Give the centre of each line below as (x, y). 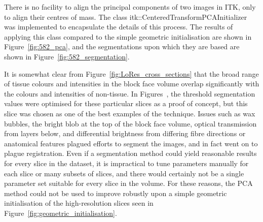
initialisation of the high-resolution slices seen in (79, 203)
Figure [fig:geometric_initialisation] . (61, 213)
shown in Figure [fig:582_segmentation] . (67, 56)
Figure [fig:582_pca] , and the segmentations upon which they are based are (122, 46)
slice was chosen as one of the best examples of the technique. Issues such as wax (130, 113)
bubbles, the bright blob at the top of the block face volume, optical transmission (130, 123)
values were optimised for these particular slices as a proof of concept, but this (126, 103)
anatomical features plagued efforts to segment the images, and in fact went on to (131, 143)
